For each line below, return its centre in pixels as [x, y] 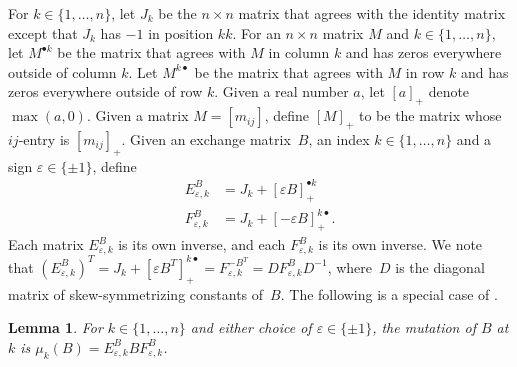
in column [299, 52]
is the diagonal [440, 266]
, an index [339, 138]
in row [425, 71]
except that [43, 32]
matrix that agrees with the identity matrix [372, 13]
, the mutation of [424, 327]
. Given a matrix [137, 115]
